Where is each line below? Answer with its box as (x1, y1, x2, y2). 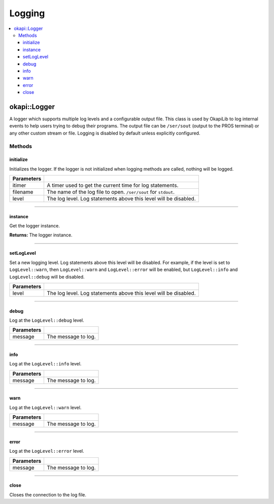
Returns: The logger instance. (9, 232, 73, 238)
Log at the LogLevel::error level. (9, 448, 85, 454)
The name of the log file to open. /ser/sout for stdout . (47, 188, 175, 195)
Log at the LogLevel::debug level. (9, 317, 85, 323)
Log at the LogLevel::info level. (9, 361, 82, 367)
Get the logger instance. (9, 223, 60, 229)
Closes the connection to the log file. (9, 491, 86, 497)
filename (12, 188, 33, 195)
